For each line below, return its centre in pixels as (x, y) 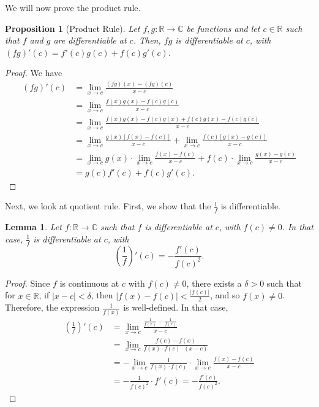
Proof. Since (28, 283)
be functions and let (223, 28)
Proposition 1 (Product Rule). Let (73, 28)
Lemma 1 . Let (33, 227)
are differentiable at (90, 40)
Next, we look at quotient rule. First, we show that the (108, 206)
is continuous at (89, 283)
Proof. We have (34, 73)
